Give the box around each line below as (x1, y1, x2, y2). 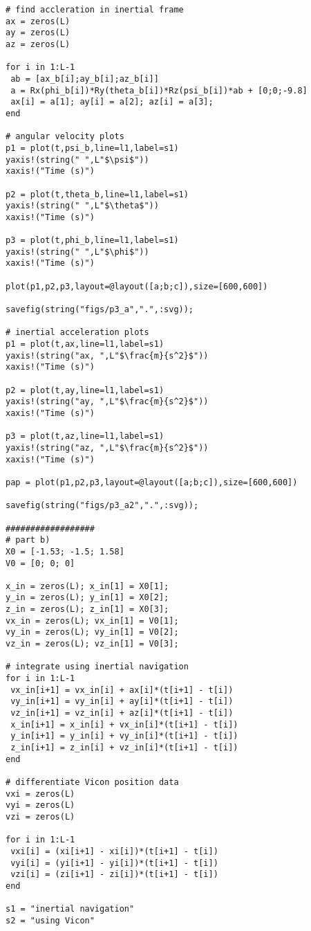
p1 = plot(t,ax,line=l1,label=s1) (6, 339, 164, 350)
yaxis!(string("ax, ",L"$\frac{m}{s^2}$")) (6, 350, 209, 361)
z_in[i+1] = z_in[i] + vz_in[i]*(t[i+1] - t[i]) (10, 743, 238, 752)
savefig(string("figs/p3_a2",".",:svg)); (6, 500, 199, 511)
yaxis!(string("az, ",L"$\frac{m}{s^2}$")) (6, 442, 209, 453)
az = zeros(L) (6, 39, 70, 49)
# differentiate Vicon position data (6, 777, 179, 787)
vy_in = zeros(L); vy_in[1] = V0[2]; (6, 627, 179, 638)
